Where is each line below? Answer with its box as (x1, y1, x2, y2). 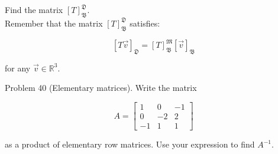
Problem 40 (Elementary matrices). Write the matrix (5, 81, 197, 94)
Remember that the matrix (5, 17, 103, 29)
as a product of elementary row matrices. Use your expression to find (5, 138, 255, 150)
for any (5, 61, 31, 74)
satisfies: (130, 17, 160, 29)
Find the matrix (5, 4, 63, 15)
